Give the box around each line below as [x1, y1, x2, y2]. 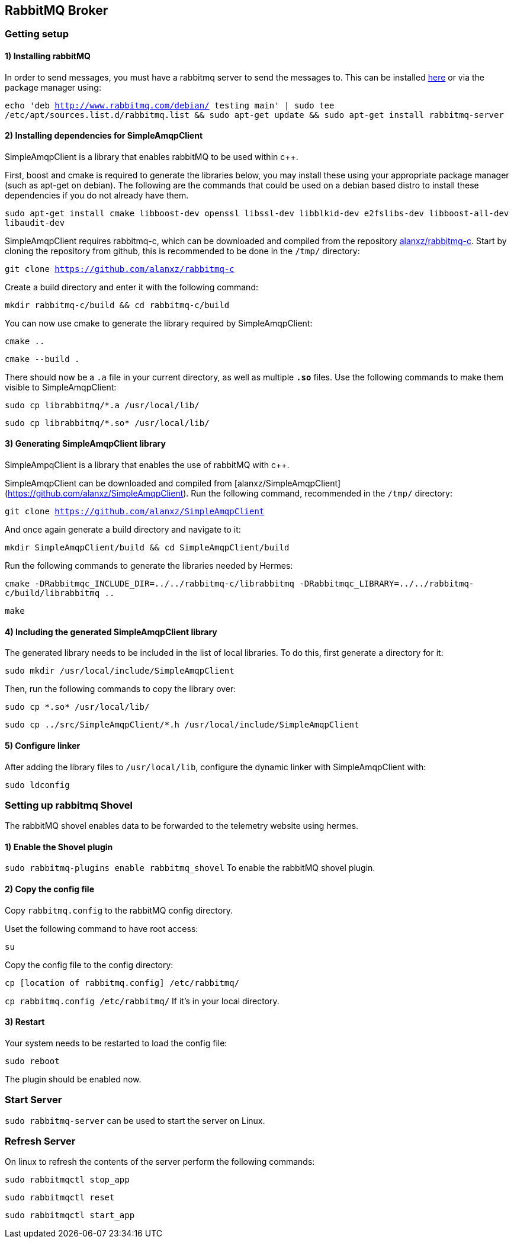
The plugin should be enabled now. [5, 1074, 142, 1084]
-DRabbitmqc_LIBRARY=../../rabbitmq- [299, 579, 474, 589]
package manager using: [5, 82, 101, 92]
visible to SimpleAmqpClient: [5, 382, 117, 392]
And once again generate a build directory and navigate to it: [5, 524, 241, 535]
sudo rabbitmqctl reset [5, 1193, 115, 1203]
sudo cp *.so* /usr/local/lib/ [5, 702, 150, 712]
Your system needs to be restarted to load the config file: [5, 1037, 227, 1048]
